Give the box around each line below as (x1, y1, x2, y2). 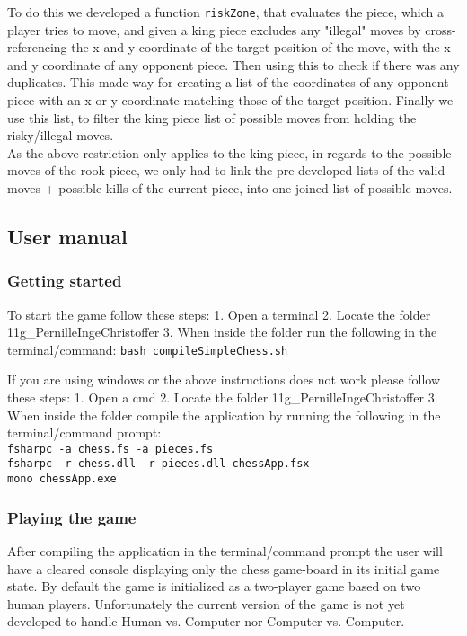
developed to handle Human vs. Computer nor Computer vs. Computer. (7, 612, 405, 631)
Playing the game (7, 506, 137, 528)
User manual (7, 222, 128, 250)
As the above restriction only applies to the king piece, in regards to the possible (7, 143, 452, 162)
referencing (7, 38, 67, 57)
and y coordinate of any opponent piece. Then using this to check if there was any (7, 55, 460, 74)
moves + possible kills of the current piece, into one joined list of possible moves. (7, 179, 453, 197)
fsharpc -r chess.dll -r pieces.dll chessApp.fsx (7, 457, 310, 471)
